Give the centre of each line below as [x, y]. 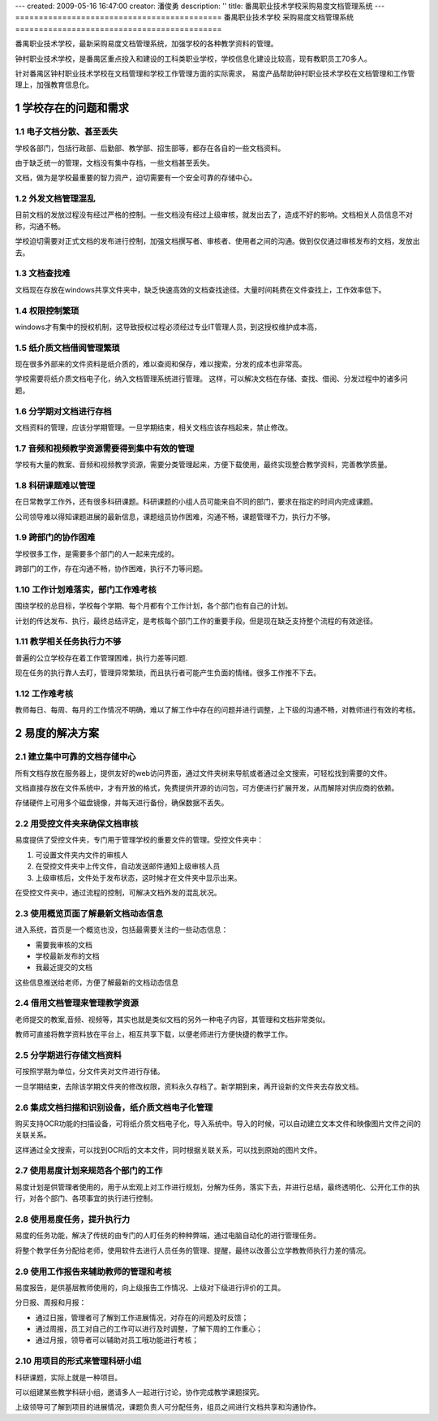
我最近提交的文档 [64, 968]
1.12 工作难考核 [44, 693]
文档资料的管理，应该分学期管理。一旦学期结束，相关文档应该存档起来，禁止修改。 [153, 427]
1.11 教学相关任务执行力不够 [68, 642]
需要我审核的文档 [64, 944]
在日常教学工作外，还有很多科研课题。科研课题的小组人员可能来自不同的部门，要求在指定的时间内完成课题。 [196, 502]
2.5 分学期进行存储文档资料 [68, 1055]
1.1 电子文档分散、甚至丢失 [66, 132]
